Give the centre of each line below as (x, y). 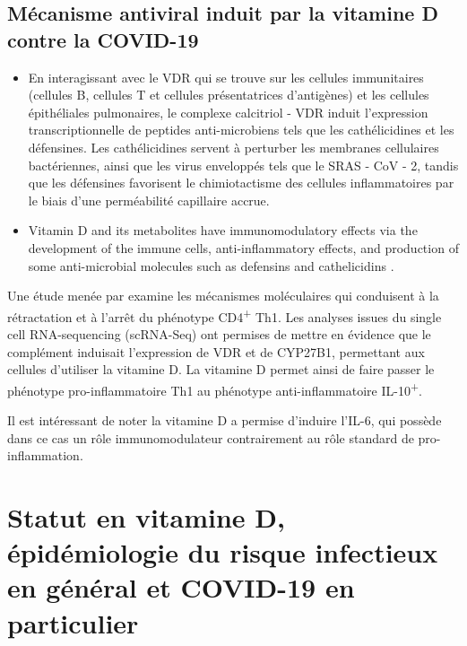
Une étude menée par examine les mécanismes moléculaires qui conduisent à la (223, 296)
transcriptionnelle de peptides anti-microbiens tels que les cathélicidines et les (241, 130)
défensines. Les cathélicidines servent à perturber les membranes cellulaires (233, 147)
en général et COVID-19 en (181, 587)
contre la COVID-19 (103, 39)
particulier (73, 622)
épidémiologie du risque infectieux (223, 552)
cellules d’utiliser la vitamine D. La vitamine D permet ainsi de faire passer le (221, 369)
